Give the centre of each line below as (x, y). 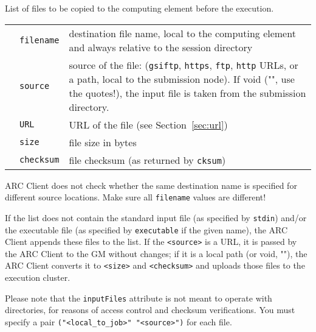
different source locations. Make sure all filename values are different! (136, 197)
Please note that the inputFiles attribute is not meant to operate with (139, 298)
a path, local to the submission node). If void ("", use (182, 79)
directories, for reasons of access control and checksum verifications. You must (150, 310)
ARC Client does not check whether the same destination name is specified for (151, 185)
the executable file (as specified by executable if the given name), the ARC (146, 229)
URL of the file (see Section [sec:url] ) (148, 124)
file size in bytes (103, 142)
